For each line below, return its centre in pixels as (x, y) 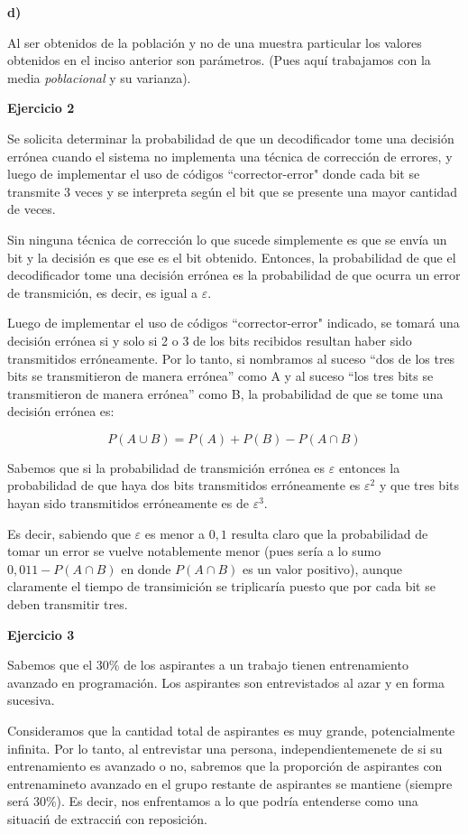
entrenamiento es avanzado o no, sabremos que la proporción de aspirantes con (225, 766)
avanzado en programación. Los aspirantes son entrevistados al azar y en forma (226, 682)
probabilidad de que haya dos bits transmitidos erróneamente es (184, 485)
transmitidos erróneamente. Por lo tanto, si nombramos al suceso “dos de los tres (231, 358)
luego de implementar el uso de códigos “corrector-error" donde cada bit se (214, 174)
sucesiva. (31, 700)
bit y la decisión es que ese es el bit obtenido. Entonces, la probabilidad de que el (232, 257)
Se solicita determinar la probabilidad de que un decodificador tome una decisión (231, 138)
